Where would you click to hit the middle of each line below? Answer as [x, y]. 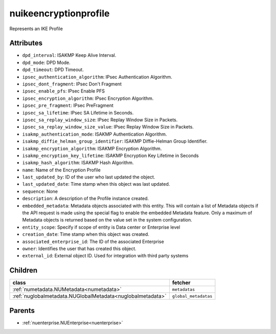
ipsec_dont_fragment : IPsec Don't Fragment [72, 84]
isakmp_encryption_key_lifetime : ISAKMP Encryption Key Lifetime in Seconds [110, 155]
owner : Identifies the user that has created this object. [79, 249]
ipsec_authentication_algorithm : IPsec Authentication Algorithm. [97, 77]
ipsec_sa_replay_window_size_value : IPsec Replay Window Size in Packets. [108, 127]
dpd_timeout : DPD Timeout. [53, 70]
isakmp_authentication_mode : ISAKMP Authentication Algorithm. [95, 134]
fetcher [181, 283]
